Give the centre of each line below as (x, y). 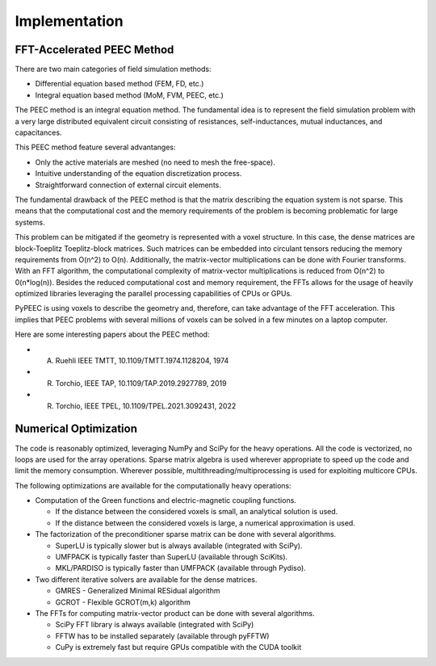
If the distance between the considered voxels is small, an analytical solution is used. (197, 512)
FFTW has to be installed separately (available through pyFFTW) (162, 636)
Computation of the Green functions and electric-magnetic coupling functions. (166, 501)
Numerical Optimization (76, 429)
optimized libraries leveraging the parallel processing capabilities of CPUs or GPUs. (153, 294)
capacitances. (38, 132)
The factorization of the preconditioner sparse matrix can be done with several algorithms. (186, 534)
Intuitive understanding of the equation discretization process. (138, 174)
